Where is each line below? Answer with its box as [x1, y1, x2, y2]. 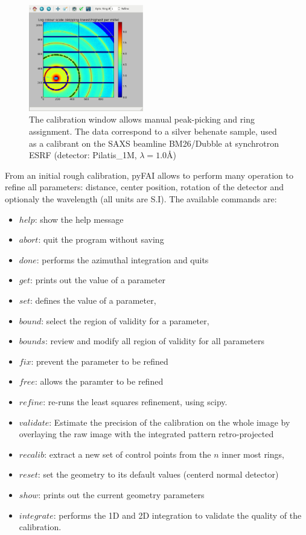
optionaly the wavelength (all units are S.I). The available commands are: [5, 193, 277, 205]
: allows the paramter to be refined [35, 375, 164, 388]
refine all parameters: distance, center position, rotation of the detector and [5, 181, 284, 193]
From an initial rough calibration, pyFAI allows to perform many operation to [5, 168, 293, 181]
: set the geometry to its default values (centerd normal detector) [37, 468, 279, 481]
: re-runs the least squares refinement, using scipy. [43, 395, 228, 408]
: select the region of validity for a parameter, [41, 314, 209, 327]
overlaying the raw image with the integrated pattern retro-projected [19, 428, 274, 440]
